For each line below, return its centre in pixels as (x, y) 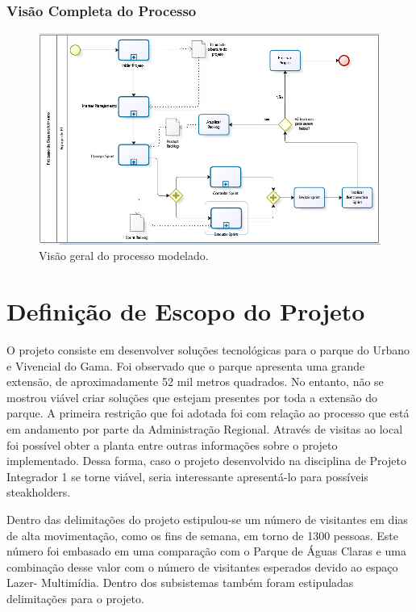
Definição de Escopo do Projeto (186, 311)
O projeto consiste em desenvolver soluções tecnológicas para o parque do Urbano (208, 350)
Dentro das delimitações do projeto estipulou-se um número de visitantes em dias (207, 519)
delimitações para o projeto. (75, 598)
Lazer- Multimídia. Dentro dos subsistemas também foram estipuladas (180, 583)
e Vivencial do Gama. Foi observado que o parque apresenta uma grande (186, 365)
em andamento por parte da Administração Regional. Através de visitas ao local (205, 429)
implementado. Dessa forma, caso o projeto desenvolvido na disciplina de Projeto (206, 461)
